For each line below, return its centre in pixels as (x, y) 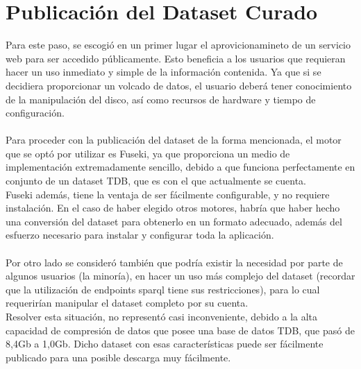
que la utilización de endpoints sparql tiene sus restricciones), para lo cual (163, 289)
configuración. (35, 113)
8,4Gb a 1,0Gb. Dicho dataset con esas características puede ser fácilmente (165, 344)
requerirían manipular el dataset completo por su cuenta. (127, 303)
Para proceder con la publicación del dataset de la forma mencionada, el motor (174, 140)
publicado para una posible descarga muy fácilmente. (118, 357)
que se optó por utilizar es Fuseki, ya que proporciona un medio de (148, 153)
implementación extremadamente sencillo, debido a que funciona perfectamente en (180, 167)
